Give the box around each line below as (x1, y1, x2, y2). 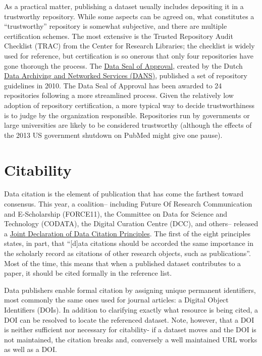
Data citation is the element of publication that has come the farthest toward (4, 188, 244, 199)
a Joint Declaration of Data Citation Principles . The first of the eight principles (4, 228, 251, 238)
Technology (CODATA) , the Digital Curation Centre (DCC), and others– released (4, 218, 258, 229)
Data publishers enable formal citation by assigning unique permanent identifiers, (4, 284, 256, 295)
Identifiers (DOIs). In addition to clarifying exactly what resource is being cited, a (4, 304, 258, 315)
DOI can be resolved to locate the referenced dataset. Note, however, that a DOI (4, 314, 254, 325)
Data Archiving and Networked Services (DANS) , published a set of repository (4, 70, 247, 81)
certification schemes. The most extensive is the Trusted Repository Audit (4, 30, 233, 41)
